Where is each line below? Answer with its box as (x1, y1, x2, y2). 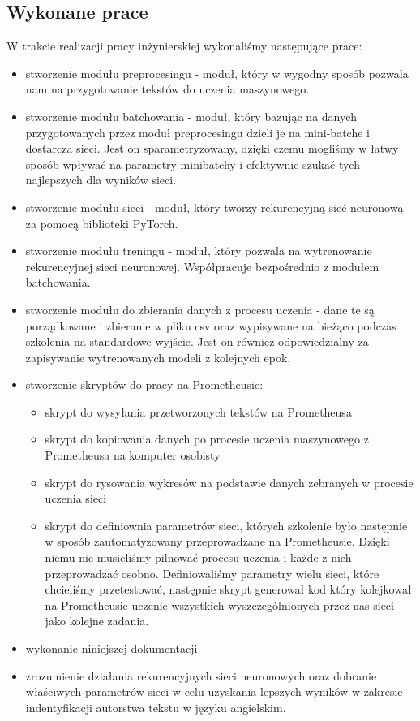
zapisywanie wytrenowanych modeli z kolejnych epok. (25, 348, 291, 365)
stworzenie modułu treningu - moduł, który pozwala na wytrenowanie (25, 242, 372, 259)
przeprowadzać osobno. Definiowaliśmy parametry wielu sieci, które (45, 564, 379, 581)
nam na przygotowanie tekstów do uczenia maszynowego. (25, 80, 310, 97)
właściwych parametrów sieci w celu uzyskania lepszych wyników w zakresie (25, 683, 403, 700)
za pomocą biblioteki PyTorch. (25, 214, 178, 231)
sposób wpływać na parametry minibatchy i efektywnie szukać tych (25, 155, 360, 172)
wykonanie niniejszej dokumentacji (25, 640, 198, 657)
